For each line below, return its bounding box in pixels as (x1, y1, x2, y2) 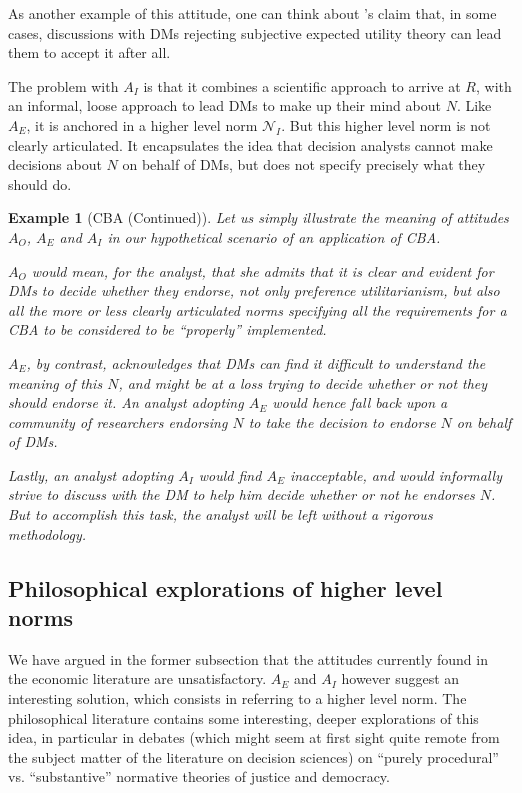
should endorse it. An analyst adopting (8, 392, 244, 413)
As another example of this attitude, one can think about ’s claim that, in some (8, 3, 497, 23)
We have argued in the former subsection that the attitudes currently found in (8, 648, 488, 669)
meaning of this (8, 372, 103, 393)
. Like (456, 95, 492, 116)
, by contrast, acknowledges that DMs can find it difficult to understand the (26, 352, 486, 373)
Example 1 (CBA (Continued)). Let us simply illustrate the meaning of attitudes (8, 207, 509, 228)
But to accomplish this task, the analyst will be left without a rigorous (8, 504, 433, 525)
